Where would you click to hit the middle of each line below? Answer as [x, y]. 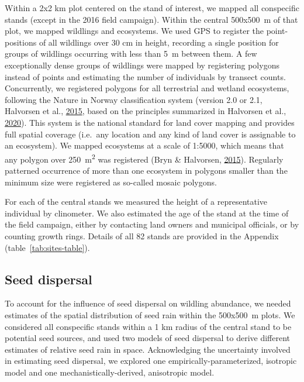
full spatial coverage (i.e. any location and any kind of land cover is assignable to [150, 134]
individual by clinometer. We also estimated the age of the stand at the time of [147, 213]
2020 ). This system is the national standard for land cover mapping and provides [150, 122]
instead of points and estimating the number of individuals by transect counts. [145, 76]
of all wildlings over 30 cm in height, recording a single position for [159, 42]
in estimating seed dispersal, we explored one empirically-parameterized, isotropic [151, 361]
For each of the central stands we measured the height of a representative [136, 202]
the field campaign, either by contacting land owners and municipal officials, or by [152, 224]
